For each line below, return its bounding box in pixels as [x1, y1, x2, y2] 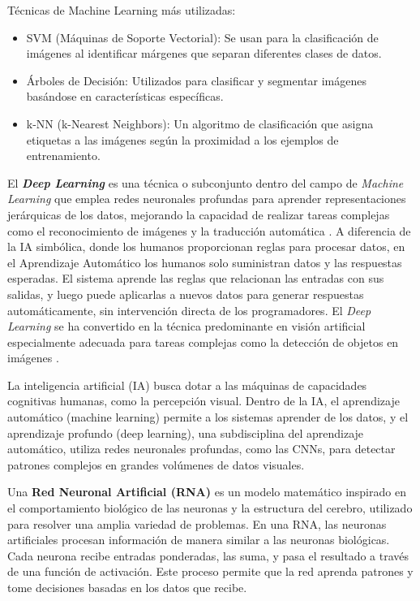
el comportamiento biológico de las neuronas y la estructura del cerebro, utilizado [7, 499, 413, 517]
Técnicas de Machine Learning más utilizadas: [7, 2, 236, 18]
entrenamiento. [26, 147, 101, 164]
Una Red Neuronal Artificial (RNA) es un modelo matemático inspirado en [7, 483, 406, 500]
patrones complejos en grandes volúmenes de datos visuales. [7, 456, 305, 473]
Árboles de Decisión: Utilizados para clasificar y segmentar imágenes [26, 71, 367, 89]
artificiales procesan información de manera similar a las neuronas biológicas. [7, 531, 390, 548]
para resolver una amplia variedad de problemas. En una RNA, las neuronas [7, 515, 387, 532]
